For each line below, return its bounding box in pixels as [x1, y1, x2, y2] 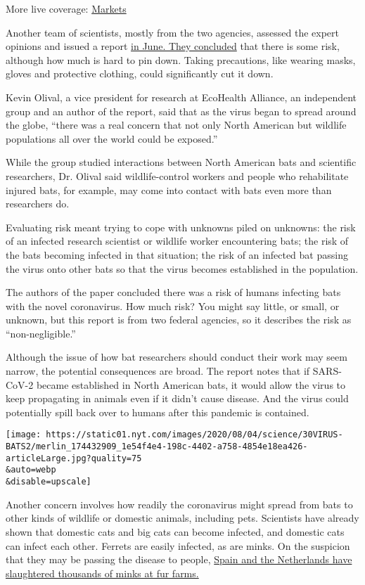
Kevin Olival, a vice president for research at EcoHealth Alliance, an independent [6, 89, 357, 104]
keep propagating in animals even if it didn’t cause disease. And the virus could [6, 391, 349, 406]
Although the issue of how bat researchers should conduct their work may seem [6, 349, 347, 364]
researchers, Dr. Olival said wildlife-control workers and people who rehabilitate [6, 168, 349, 183]
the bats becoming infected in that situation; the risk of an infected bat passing [6, 247, 348, 262]
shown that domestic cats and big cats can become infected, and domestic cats [6, 524, 345, 539]
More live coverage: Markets [6, 1, 127, 15]
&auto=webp [6, 465, 56, 475]
